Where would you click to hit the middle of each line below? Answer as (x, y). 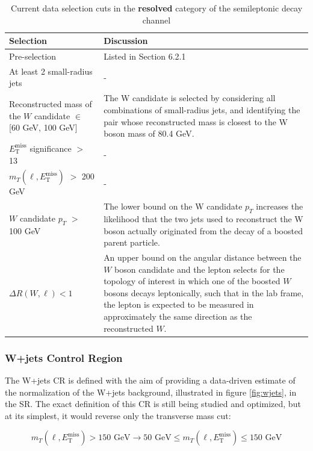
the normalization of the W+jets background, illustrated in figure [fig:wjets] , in (151, 392)
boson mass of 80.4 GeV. (149, 133)
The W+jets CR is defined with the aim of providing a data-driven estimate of (150, 380)
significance (51, 148)
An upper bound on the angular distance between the (203, 257)
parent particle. (132, 242)
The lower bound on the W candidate (173, 206)
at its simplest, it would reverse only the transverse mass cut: (118, 415)
